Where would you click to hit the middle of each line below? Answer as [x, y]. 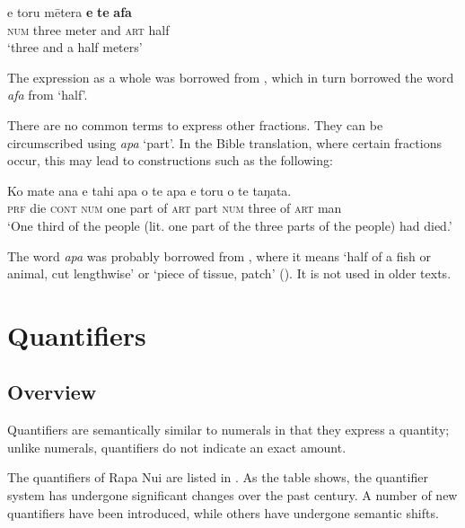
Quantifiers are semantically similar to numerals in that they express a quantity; [228, 430]
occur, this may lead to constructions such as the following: [170, 160]
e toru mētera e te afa [70, 12]
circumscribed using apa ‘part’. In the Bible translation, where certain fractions [224, 142]
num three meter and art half [88, 29]
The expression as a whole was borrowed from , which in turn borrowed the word [231, 77]
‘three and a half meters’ [75, 47]
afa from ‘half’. [48, 95]
